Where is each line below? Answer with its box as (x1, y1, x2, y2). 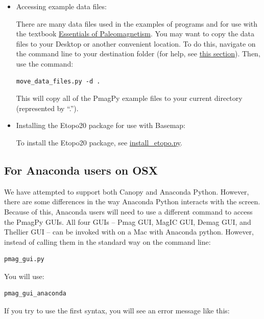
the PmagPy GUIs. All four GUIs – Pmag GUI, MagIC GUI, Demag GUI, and (4, 216, 251, 227)
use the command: (16, 58, 74, 69)
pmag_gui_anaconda (4, 290, 66, 297)
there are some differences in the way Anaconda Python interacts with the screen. (4, 196, 260, 207)
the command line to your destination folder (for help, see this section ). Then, (16, 48, 260, 59)
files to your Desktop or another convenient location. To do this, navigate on (16, 38, 256, 49)
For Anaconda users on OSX (4, 162, 158, 178)
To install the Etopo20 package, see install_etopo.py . (16, 137, 182, 147)
